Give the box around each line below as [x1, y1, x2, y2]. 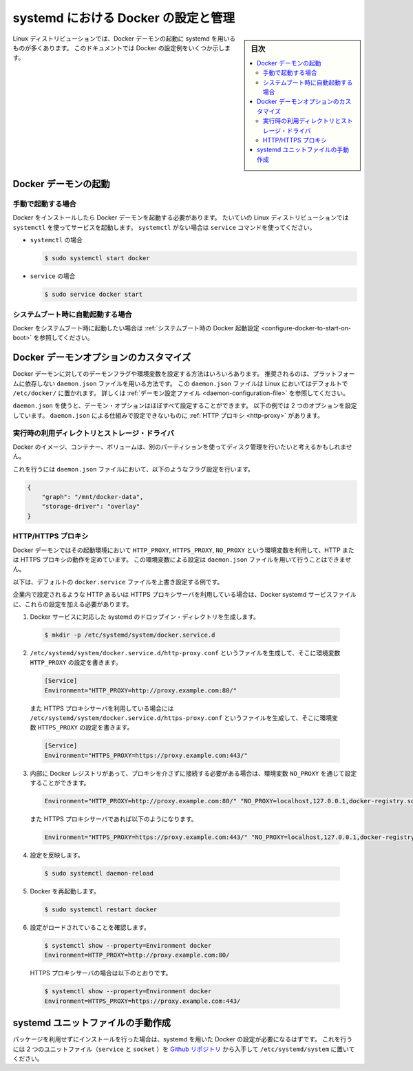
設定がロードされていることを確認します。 [30, 923, 151, 932]
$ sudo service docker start [44, 290, 143, 299]
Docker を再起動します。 [30, 887, 100, 895]
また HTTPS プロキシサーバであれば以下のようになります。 [30, 815, 198, 823]
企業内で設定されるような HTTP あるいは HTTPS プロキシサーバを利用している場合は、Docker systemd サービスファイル [12, 591, 357, 599]
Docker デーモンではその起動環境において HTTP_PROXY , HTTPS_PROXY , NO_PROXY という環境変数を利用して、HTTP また [12, 546, 354, 554]
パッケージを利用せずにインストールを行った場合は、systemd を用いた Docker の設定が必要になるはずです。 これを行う [12, 1035, 353, 1043]
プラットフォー [312, 370, 355, 378]
